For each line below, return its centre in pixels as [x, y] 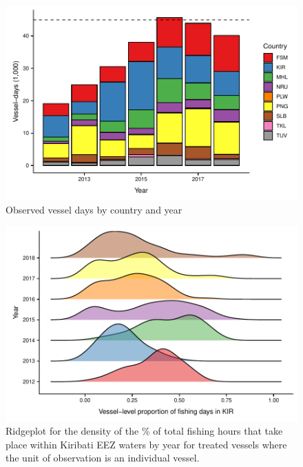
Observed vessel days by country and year [94, 210]
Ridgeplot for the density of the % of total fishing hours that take [144, 431]
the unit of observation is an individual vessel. [103, 458]
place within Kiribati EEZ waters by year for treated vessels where [146, 444]
